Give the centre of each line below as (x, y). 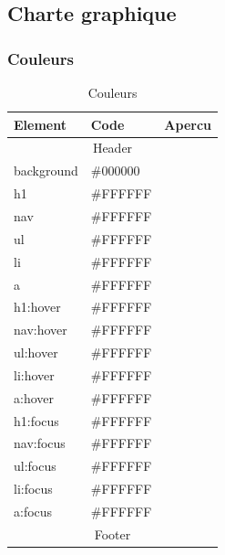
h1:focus (36, 420)
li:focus (33, 489)
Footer (112, 534)
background (46, 171)
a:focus (33, 511)
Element (40, 124)
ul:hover (36, 352)
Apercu (188, 124)
